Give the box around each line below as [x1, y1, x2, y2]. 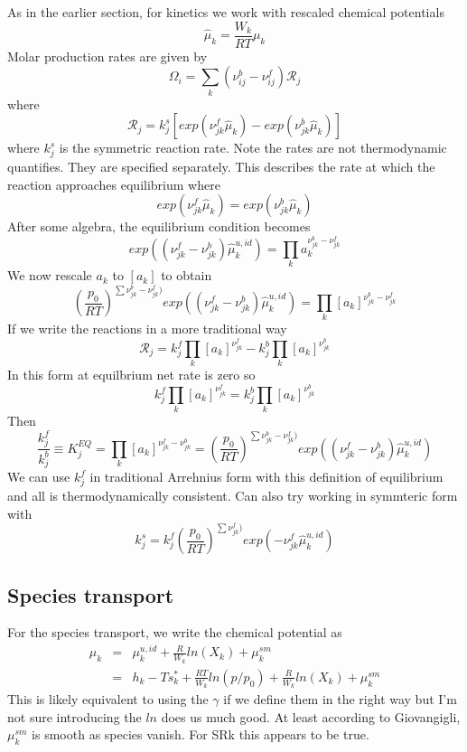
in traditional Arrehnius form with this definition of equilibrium [89, 467, 444, 486]
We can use [7, 467, 70, 486]
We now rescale [7, 266, 92, 285]
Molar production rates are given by [7, 46, 208, 65]
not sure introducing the [7, 707, 142, 726]
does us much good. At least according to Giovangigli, [161, 707, 461, 726]
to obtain [161, 266, 212, 285]
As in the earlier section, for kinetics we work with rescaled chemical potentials [7, 3, 444, 21]
